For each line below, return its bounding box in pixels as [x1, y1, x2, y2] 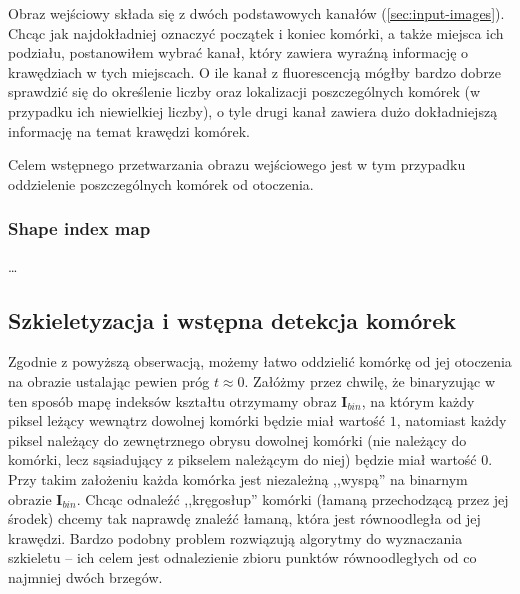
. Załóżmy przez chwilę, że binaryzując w [244, 370, 496, 391]
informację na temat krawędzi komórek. [8, 120, 250, 141]
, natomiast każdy [396, 410, 507, 431]
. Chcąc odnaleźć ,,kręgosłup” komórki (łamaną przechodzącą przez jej [76, 488, 509, 509]
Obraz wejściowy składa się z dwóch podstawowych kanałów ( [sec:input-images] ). [8, 3, 505, 23]
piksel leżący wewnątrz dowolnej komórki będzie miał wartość [8, 410, 386, 431]
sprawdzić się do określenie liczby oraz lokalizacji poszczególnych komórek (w [8, 81, 481, 102]
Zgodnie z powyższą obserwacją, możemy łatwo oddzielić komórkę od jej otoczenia [8, 351, 512, 372]
